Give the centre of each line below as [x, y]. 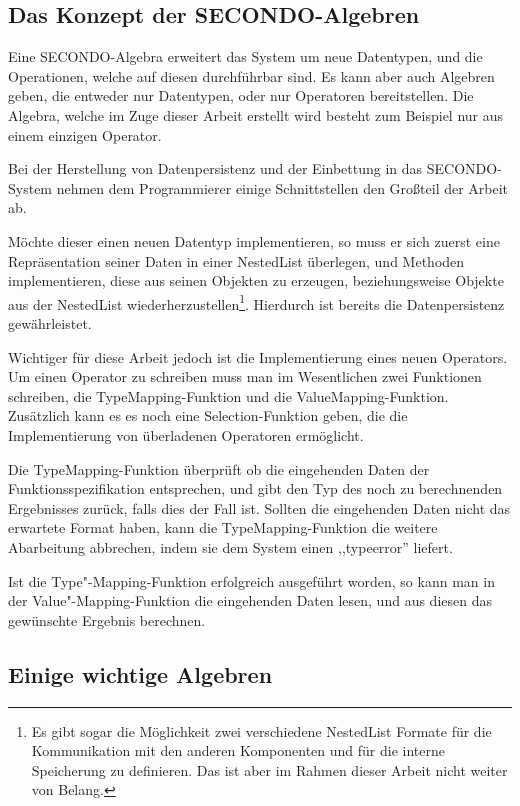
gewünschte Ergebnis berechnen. [107, 619]
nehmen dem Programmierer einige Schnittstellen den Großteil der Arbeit [282, 187]
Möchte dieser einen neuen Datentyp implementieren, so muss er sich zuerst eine [254, 240]
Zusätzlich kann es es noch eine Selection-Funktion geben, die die [208, 415]
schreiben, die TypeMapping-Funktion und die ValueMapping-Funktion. [228, 395]
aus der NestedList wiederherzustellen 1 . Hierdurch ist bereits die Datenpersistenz [256, 302]
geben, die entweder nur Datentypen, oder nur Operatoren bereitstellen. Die [241, 95]
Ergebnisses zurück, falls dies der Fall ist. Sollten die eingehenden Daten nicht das [259, 507]
